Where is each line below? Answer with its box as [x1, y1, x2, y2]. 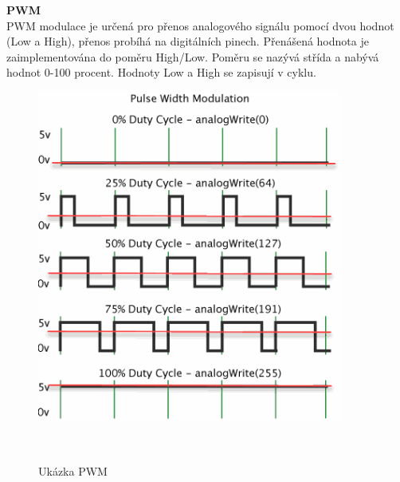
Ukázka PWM [38, 463, 108, 480]
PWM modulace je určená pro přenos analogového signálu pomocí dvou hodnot [6, 17, 394, 34]
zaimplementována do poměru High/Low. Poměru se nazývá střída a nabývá [6, 48, 379, 65]
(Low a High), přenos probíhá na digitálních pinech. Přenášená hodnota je [6, 33, 369, 49]
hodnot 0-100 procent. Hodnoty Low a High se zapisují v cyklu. [6, 64, 316, 81]
